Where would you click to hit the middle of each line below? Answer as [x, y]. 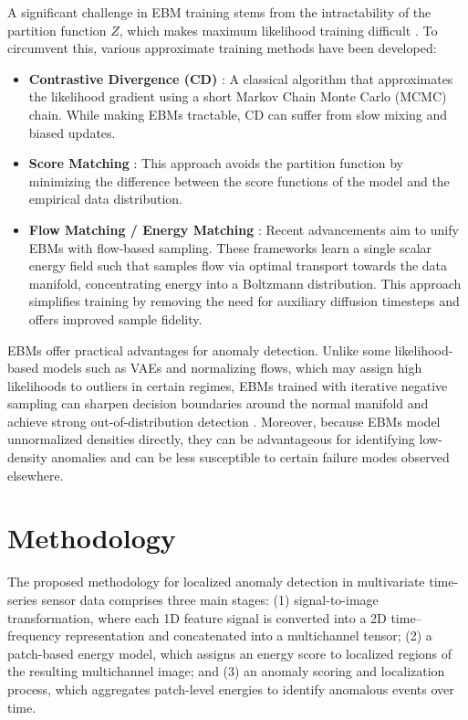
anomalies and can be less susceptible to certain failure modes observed [250, 457]
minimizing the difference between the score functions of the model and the [239, 180]
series [22, 599]
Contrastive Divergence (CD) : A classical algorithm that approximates [241, 78]
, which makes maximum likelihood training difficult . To [278, 30]
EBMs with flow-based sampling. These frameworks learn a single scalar [230, 247]
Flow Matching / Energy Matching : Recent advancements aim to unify [244, 229]
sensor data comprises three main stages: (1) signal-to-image [210, 599]
